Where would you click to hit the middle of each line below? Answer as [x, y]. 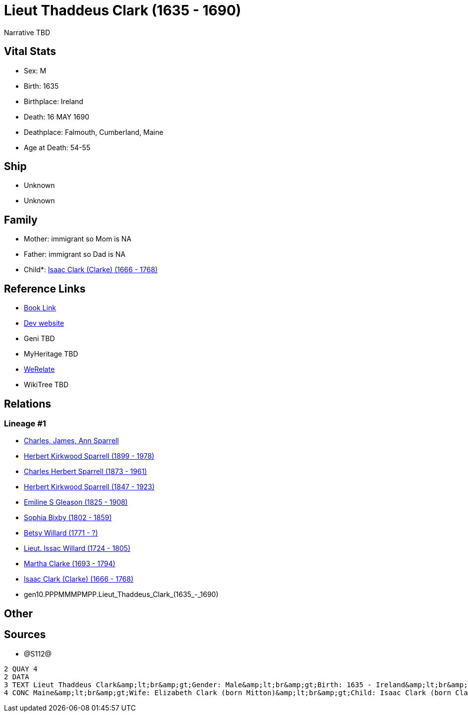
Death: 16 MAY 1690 [57, 117]
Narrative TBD [27, 32]
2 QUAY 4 [21, 669]
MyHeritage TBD [51, 354]
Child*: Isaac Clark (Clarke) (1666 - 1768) [91, 270]
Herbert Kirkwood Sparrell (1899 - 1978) [89, 456]
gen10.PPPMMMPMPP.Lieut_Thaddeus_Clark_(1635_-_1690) [121, 595]
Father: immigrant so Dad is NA [75, 254]
